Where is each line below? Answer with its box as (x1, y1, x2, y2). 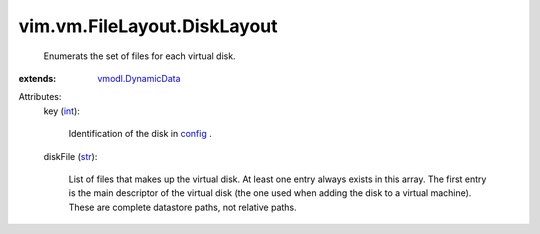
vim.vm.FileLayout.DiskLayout (18, 15, 278, 37)
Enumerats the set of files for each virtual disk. (43, 50, 236, 62)
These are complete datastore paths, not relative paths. (68, 201, 297, 213)
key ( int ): (43, 105, 80, 117)
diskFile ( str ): (43, 150, 98, 162)
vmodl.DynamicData (97, 72, 181, 84)
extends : (18, 72, 57, 84)
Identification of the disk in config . (68, 128, 212, 140)
